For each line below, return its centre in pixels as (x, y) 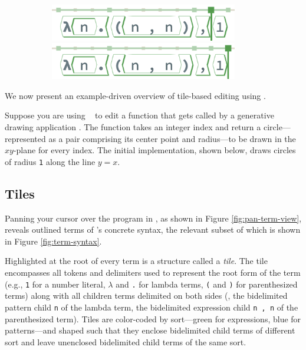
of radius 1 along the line (50, 161)
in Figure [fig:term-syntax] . (53, 241)
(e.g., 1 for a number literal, (55, 284)
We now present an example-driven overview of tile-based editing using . (135, 95)
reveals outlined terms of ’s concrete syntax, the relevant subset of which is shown (153, 230)
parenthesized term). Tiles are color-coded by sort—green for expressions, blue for (153, 318)
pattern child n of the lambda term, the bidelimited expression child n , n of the (152, 307)
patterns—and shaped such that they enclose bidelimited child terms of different (150, 330)
